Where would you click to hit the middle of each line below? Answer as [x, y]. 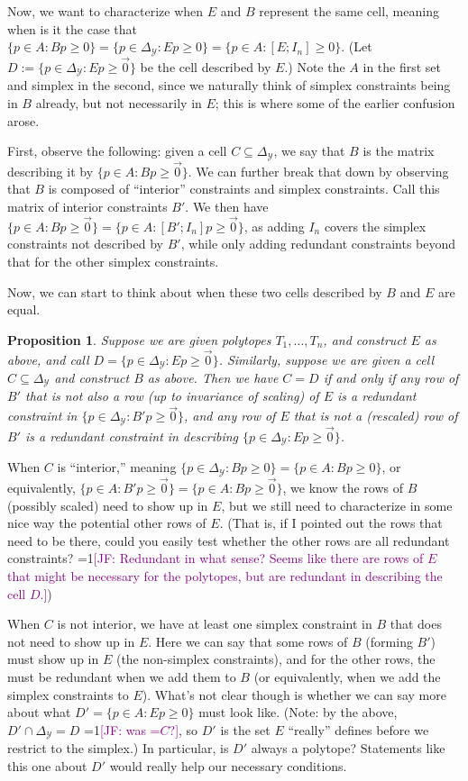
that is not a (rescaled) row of [376, 416]
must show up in [53, 659]
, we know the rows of [343, 488]
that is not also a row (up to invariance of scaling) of [172, 396]
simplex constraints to [68, 694]
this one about [47, 765]
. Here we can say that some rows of [248, 641]
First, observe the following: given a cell [117, 151]
